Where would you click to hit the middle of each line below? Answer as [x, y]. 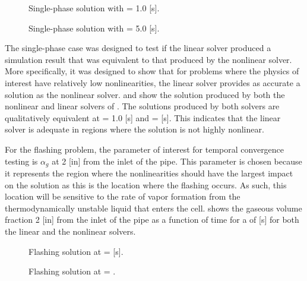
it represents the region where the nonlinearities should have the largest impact [149, 173]
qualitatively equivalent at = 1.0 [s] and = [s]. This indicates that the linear [143, 117]
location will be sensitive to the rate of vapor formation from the [123, 196]
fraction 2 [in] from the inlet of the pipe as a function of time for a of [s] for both [152, 220]
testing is [21, 161]
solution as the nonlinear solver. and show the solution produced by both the [145, 94]
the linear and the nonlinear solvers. [70, 231]
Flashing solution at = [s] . [76, 251]
